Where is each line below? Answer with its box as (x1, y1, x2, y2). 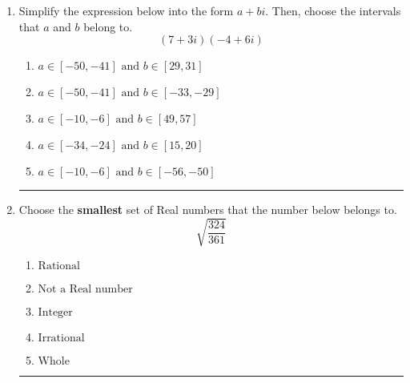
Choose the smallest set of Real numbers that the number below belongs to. (18, 201, 397, 218)
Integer (38, 307, 73, 319)
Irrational (38, 333, 85, 345)
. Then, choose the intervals (265, 2, 401, 18)
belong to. (83, 18, 133, 34)
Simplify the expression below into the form (18, 2, 234, 18)
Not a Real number (38, 284, 133, 296)
